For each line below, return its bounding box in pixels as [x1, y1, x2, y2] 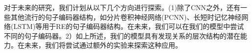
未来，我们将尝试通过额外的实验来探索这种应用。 [24, 40, 182, 50]
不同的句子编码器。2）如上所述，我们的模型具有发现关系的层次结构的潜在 [4, 30, 240, 40]
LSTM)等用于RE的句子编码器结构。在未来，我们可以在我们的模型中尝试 [13, 21, 244, 31]
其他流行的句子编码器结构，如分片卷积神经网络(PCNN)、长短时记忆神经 [10, 12, 242, 22]
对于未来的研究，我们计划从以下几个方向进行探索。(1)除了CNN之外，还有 [4, 2, 240, 12]
